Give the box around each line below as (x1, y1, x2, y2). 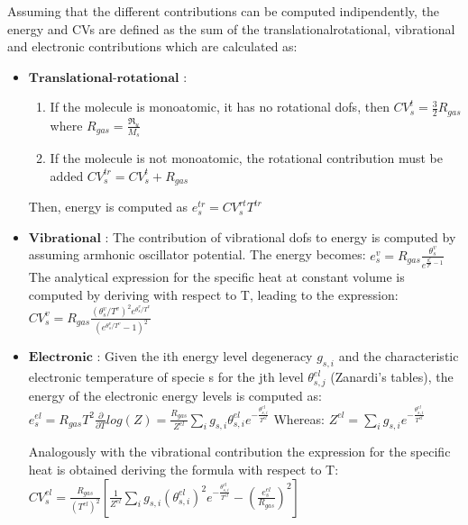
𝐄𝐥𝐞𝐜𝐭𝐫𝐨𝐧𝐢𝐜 (28, 351, 93, 365)
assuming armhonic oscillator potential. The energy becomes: (28, 245, 366, 264)
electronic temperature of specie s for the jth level (28, 367, 304, 386)
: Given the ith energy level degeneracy (96, 347, 313, 366)
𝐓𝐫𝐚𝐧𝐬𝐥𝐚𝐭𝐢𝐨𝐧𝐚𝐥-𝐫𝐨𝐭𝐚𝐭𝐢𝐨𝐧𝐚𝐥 (28, 71, 179, 85)
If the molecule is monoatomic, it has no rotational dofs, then (50, 97, 390, 116)
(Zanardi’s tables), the (330, 367, 454, 386)
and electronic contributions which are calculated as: (7, 37, 298, 56)
